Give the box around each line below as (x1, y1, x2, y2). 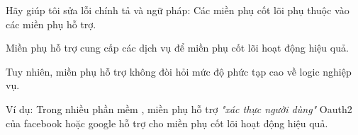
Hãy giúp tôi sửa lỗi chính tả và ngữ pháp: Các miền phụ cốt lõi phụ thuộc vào (6, 3, 349, 17)
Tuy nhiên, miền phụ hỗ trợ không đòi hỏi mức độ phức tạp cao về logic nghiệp (6, 64, 352, 78)
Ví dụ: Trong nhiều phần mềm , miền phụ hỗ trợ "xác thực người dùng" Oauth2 (6, 101, 352, 116)
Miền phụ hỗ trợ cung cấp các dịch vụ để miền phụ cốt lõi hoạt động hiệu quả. (6, 40, 349, 55)
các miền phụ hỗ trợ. (6, 16, 96, 31)
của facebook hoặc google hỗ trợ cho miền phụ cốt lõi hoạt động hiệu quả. (6, 115, 328, 130)
